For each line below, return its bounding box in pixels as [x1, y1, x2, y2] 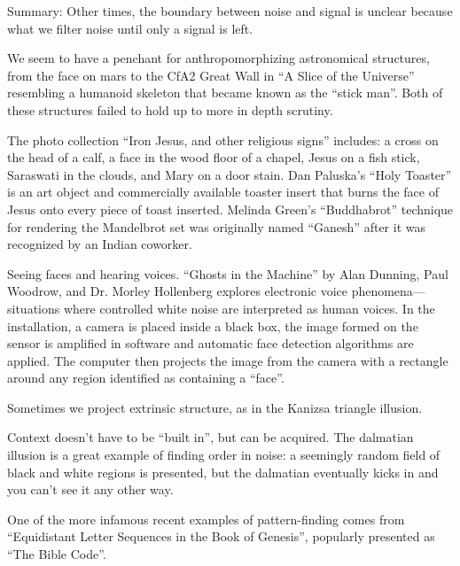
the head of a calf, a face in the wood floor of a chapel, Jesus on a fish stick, [7, 148, 420, 167]
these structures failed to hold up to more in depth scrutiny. [7, 100, 333, 119]
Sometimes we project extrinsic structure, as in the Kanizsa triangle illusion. [7, 398, 423, 416]
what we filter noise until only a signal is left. [7, 19, 253, 37]
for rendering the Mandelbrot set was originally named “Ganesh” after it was [7, 217, 425, 236]
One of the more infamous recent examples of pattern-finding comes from [7, 509, 405, 528]
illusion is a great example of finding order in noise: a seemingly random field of [7, 446, 441, 464]
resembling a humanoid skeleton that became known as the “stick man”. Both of [7, 83, 443, 102]
